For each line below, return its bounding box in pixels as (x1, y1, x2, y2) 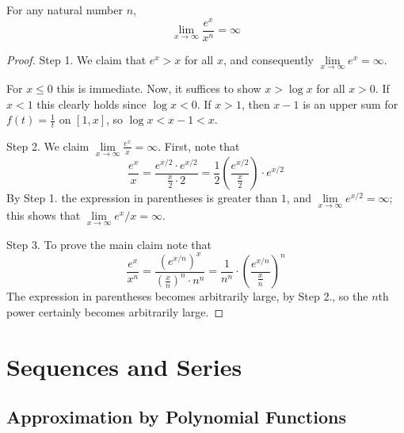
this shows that (6, 207, 81, 224)
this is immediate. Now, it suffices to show (56, 79, 261, 96)
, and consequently (223, 51, 314, 67)
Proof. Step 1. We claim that (6, 51, 147, 67)
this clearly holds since (36, 95, 147, 112)
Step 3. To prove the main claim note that (6, 236, 212, 252)
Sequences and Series (6, 350, 242, 382)
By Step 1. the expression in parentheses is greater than (6, 190, 278, 206)
